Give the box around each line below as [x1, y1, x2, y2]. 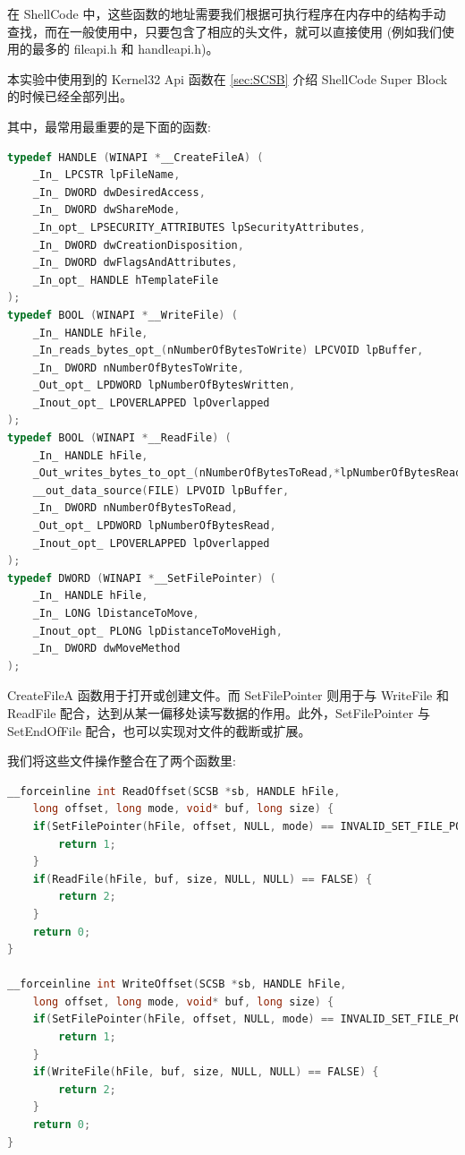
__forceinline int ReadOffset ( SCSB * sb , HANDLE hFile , [7, 784, 341, 798]
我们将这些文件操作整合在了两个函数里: [7, 751, 236, 770]
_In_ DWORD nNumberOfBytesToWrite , [32, 361, 244, 374]
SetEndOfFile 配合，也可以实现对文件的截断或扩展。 [7, 721, 311, 740]
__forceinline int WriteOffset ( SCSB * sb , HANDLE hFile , [7, 978, 347, 991]
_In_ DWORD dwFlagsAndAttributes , [32, 256, 238, 269]
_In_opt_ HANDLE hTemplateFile [32, 273, 219, 287]
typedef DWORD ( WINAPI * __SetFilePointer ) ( [7, 571, 276, 585]
